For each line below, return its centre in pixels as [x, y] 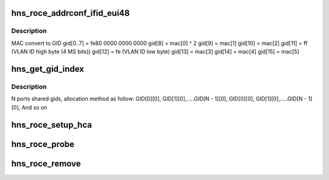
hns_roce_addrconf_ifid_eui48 [71, 13]
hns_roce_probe [43, 144]
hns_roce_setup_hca [52, 125]
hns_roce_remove [46, 163]
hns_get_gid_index [48, 69]
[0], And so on [29, 107]
